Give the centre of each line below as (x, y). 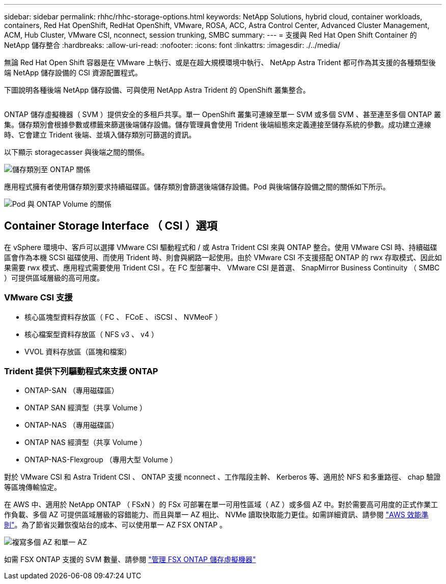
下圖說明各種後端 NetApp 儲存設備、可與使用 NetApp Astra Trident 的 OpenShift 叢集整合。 (157, 90)
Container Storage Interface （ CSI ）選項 (111, 226)
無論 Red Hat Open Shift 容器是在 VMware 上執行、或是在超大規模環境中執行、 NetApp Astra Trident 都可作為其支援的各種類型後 (220, 62)
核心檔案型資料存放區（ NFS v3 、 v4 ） (91, 334)
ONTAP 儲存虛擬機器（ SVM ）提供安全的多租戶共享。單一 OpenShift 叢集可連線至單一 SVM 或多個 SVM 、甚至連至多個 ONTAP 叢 (223, 114)
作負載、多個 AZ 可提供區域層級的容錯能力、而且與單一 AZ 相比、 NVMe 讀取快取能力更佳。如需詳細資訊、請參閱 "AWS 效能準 (216, 515)
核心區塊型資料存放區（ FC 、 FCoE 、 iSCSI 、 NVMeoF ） (123, 317)
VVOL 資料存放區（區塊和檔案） (78, 351)
